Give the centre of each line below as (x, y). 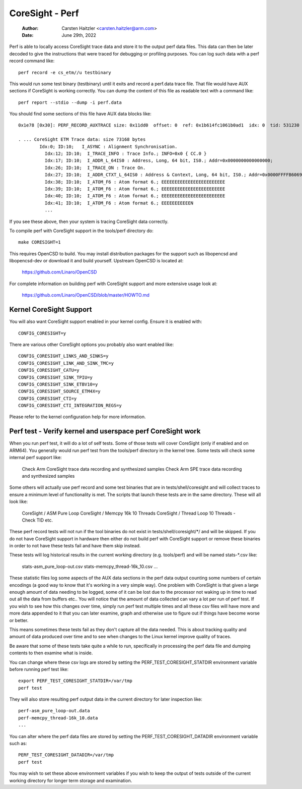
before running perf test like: (39, 669)
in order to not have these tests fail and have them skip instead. (75, 546)
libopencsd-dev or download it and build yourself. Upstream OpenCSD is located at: (96, 261)
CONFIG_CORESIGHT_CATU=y (49, 370)
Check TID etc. (37, 520)
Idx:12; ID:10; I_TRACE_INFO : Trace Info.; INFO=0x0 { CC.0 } (126, 154)
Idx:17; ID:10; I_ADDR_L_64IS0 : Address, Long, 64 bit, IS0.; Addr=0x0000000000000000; (159, 161)
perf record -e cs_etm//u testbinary (65, 72)
